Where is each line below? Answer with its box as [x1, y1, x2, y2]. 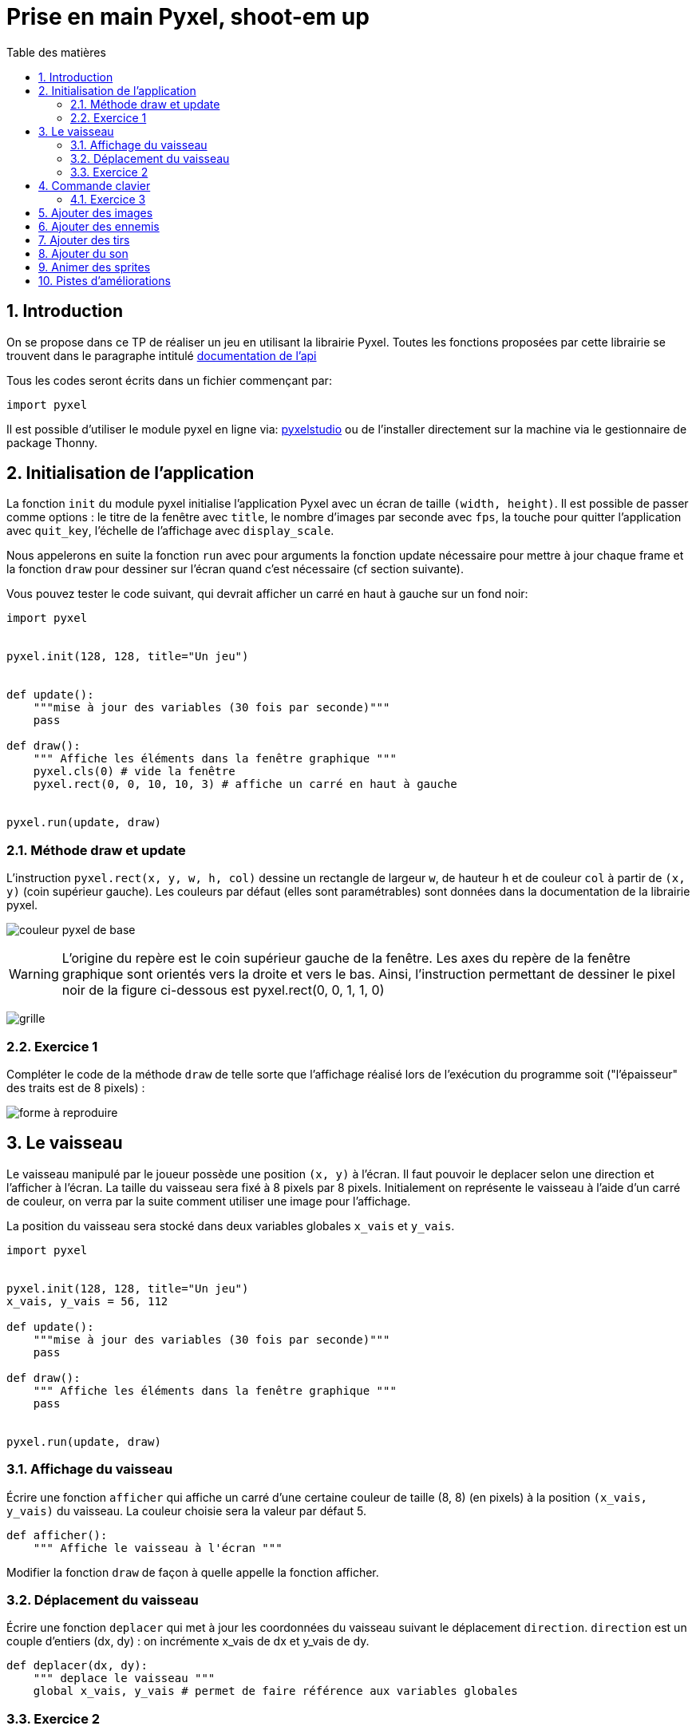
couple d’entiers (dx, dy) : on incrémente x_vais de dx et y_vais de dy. [6, 1634, 370, 1649]
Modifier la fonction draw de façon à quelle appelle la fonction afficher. [6, 1565, 379, 1579]
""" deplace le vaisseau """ [33, 1672, 216, 1685]
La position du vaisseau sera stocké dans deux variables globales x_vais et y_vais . [6, 1218, 455, 1233]
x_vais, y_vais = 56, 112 [6, 1294, 168, 1308]
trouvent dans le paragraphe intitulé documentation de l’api [6, 348, 317, 362]
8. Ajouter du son [38, 246, 129, 260]
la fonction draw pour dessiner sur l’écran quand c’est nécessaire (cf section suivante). [6, 562, 464, 576]
